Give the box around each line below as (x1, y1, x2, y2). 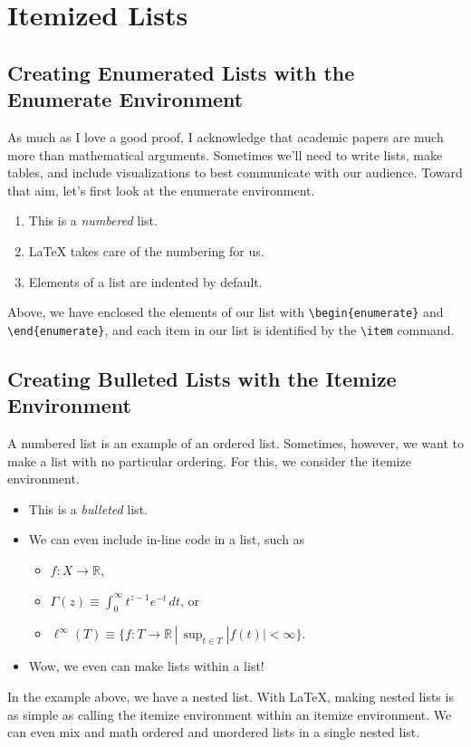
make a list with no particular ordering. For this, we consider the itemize (7, 451, 411, 470)
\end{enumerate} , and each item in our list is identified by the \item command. (7, 320, 455, 339)
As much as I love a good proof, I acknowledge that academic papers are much (7, 127, 444, 146)
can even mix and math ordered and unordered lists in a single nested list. (7, 723, 420, 742)
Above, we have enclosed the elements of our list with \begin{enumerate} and (7, 302, 444, 321)
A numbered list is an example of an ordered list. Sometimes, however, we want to (7, 434, 465, 453)
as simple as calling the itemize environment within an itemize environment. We (7, 704, 452, 723)
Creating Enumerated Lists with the (7, 58, 355, 86)
